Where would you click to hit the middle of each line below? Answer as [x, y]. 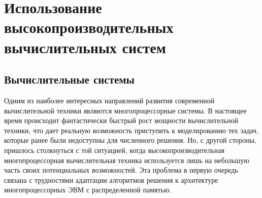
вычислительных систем [85, 47]
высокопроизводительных [89, 27]
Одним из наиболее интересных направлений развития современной [109, 100]
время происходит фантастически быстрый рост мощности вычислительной [121, 120]
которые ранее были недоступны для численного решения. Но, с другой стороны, [130, 140]
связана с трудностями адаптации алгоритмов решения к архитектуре [111, 180]
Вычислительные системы [70, 79]
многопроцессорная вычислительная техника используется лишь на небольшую [127, 160]
